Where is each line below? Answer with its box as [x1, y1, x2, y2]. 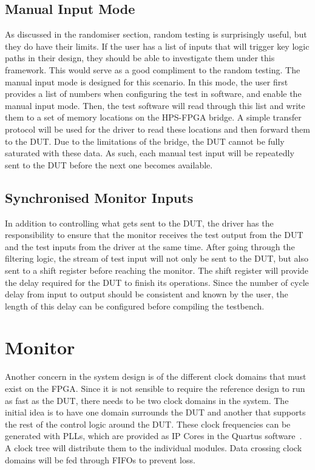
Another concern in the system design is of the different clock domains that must [5, 370, 307, 383]
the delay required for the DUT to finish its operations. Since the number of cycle [5, 276, 309, 288]
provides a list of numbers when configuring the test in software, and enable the [5, 87, 302, 100]
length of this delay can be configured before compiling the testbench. [5, 299, 265, 312]
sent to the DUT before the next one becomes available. [5, 158, 213, 171]
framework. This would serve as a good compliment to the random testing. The [5, 63, 300, 76]
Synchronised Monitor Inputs [5, 188, 194, 207]
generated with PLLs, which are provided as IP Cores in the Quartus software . [5, 429, 302, 442]
